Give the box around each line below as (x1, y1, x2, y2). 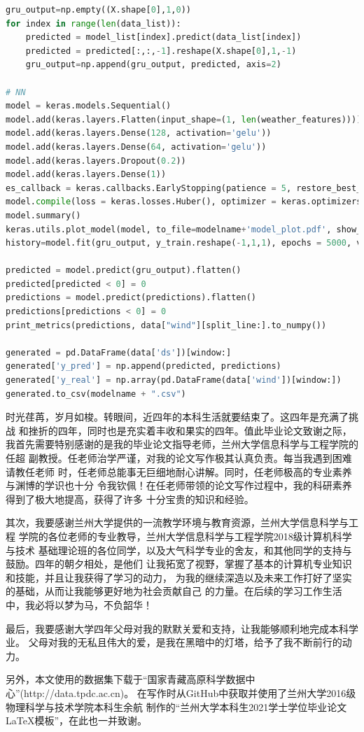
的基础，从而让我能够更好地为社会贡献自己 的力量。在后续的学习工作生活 (6, 584, 342, 598)
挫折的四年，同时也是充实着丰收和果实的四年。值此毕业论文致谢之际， (28, 423, 352, 437)
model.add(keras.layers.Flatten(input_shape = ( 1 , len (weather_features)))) (6, 114, 362, 125)
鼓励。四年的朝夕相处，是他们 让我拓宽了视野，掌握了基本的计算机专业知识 (6, 556, 352, 571)
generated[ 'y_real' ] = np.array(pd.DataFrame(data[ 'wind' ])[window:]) (6, 375, 342, 386)
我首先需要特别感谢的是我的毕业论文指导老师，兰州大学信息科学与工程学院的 (6, 437, 358, 451)
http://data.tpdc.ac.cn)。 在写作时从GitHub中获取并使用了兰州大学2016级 (24, 685, 356, 700)
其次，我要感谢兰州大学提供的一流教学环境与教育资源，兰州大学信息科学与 (6, 515, 349, 530)
